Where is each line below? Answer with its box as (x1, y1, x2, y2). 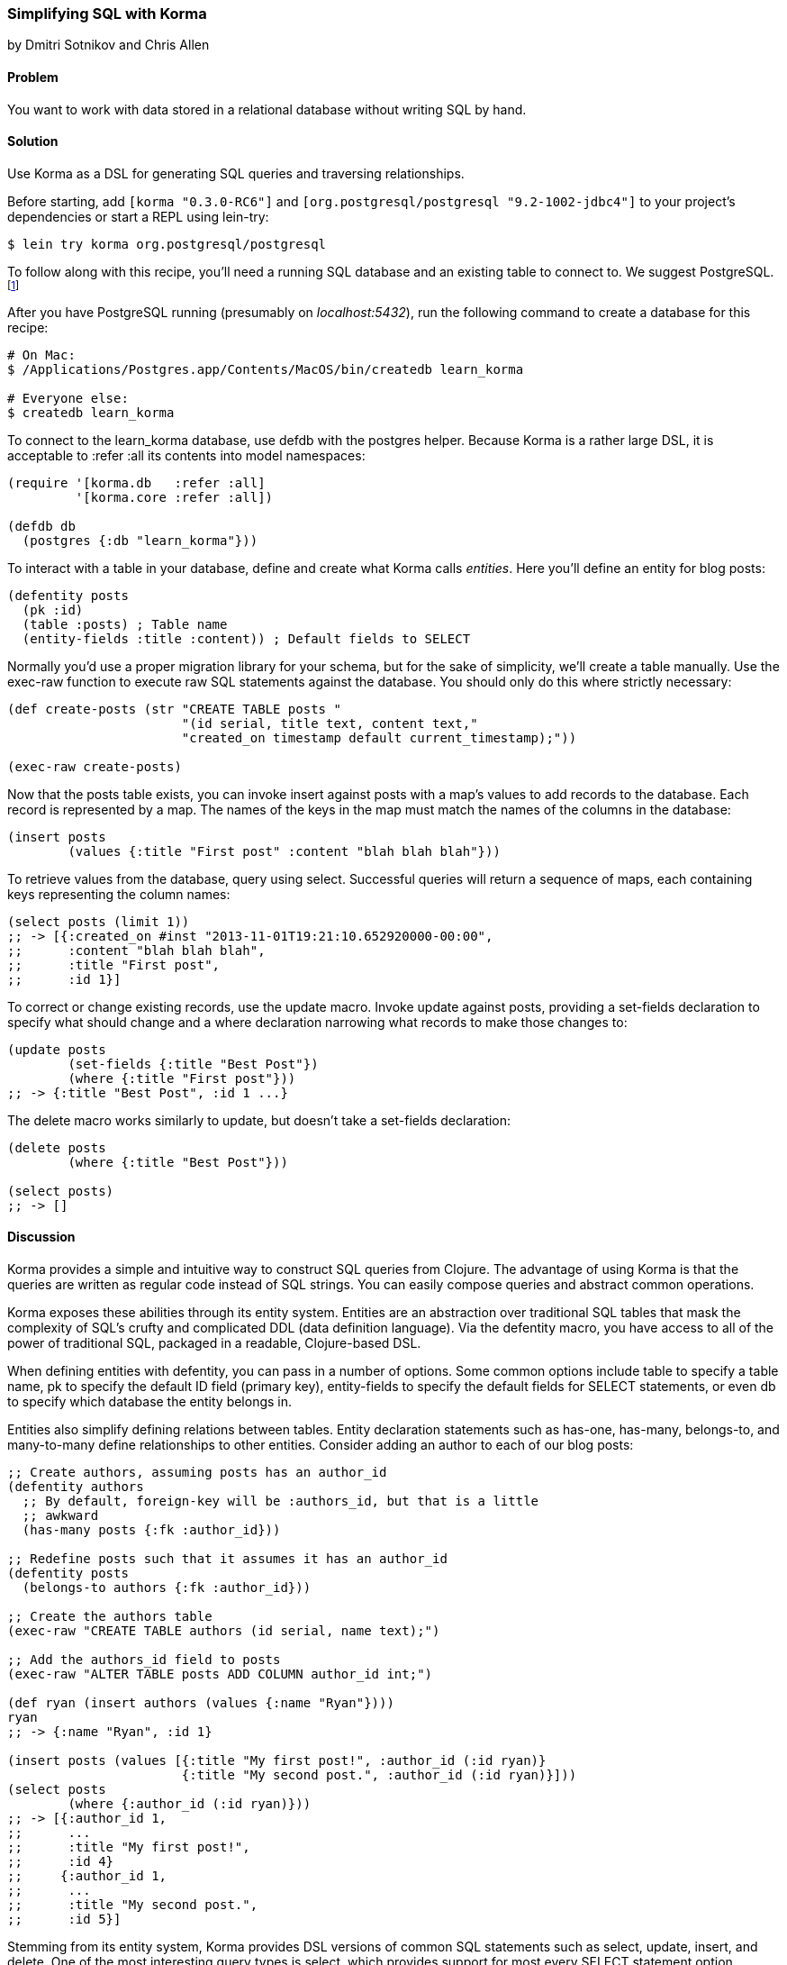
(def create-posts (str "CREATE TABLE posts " (7, 701, 341, 716)
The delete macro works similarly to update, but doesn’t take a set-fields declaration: (7, 1112, 511, 1128)
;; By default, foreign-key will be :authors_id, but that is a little (22, 1494, 539, 1509)
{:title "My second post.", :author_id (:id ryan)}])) (181, 1768, 577, 1783)
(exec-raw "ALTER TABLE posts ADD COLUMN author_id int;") (7, 1667, 433, 1682)
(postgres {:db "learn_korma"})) (22, 532, 258, 548)
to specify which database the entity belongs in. (7, 1394, 293, 1410)
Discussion (7, 1229, 76, 1245)
